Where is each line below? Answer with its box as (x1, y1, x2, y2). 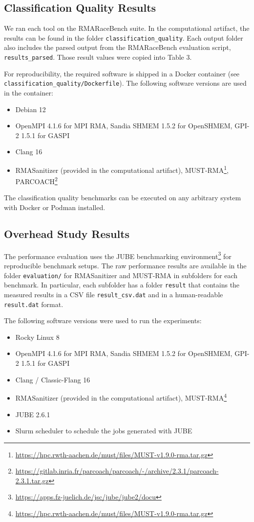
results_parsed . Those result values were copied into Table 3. (4, 52, 192, 62)
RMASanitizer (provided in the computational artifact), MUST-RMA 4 (15, 391, 227, 403)
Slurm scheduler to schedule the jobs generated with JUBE (15, 426, 192, 436)
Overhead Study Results (4, 226, 130, 241)
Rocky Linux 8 (15, 332, 60, 342)
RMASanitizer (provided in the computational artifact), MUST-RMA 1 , (15, 163, 229, 175)
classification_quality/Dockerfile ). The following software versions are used (4, 78, 247, 88)
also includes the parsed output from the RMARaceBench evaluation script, (4, 42, 231, 52)
